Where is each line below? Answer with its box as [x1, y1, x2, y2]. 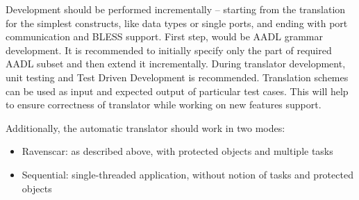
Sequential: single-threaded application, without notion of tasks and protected [22, 167, 353, 181]
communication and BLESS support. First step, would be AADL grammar [6, 29, 323, 44]
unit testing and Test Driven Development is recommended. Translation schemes [6, 69, 349, 84]
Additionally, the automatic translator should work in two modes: [6, 120, 285, 135]
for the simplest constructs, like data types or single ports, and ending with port [6, 15, 348, 30]
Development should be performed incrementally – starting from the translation [6, 2, 346, 16]
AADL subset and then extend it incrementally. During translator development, [6, 56, 346, 71]
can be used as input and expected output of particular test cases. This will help [6, 83, 349, 98]
